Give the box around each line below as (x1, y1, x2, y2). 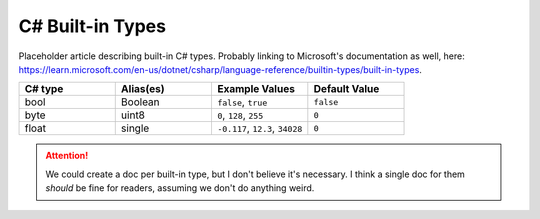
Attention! (45, 150, 89, 162)
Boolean (120, 95, 160, 109)
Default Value (313, 82, 380, 96)
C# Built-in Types (18, 15, 167, 37)
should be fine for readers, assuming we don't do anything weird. (45, 182, 315, 194)
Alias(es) (120, 82, 165, 96)
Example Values (216, 82, 295, 96)
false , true (216, 95, 268, 109)
